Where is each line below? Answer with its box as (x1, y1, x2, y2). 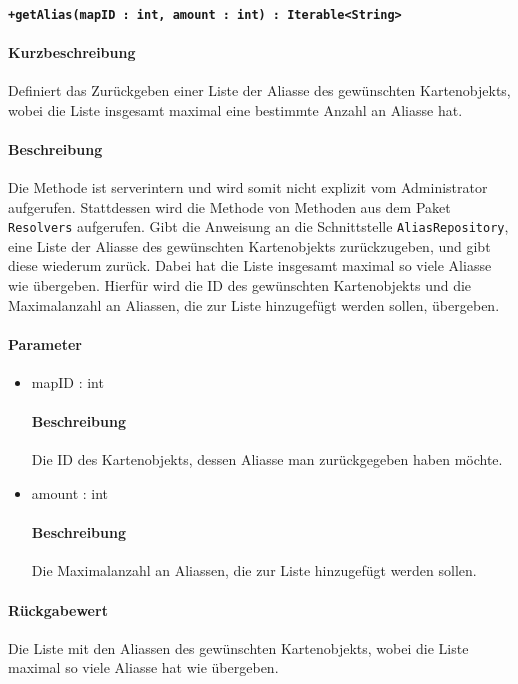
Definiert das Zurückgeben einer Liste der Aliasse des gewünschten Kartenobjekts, (8, 80, 511, 101)
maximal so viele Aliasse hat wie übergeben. (8, 657, 279, 678)
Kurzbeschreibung (8, 41, 136, 62)
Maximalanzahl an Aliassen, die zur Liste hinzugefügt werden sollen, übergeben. (8, 294, 500, 315)
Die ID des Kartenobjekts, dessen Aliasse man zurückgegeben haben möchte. (31, 449, 503, 470)
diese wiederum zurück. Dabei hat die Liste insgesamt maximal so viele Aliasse (8, 255, 492, 276)
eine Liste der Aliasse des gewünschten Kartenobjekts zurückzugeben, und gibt (8, 235, 491, 256)
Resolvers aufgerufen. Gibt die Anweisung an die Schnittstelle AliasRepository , (8, 216, 509, 237)
